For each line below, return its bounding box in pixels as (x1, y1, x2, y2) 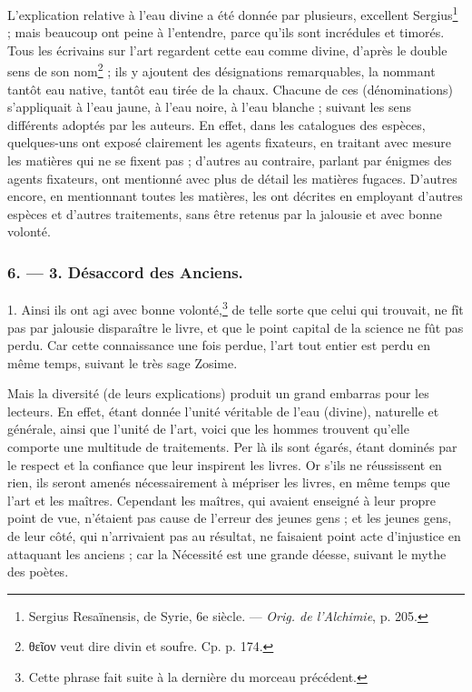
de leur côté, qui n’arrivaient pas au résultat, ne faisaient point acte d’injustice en (7, 527, 461, 546)
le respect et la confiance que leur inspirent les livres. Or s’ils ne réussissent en (7, 455, 442, 474)
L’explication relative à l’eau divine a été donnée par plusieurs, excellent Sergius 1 (7, 3, 458, 24)
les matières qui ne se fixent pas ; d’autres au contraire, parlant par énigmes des (7, 151, 452, 170)
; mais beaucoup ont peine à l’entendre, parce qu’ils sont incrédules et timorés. (7, 23, 445, 42)
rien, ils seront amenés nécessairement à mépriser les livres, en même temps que (7, 473, 450, 492)
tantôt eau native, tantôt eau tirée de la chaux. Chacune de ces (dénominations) (7, 79, 453, 98)
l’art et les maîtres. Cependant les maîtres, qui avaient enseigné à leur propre (7, 490, 436, 509)
